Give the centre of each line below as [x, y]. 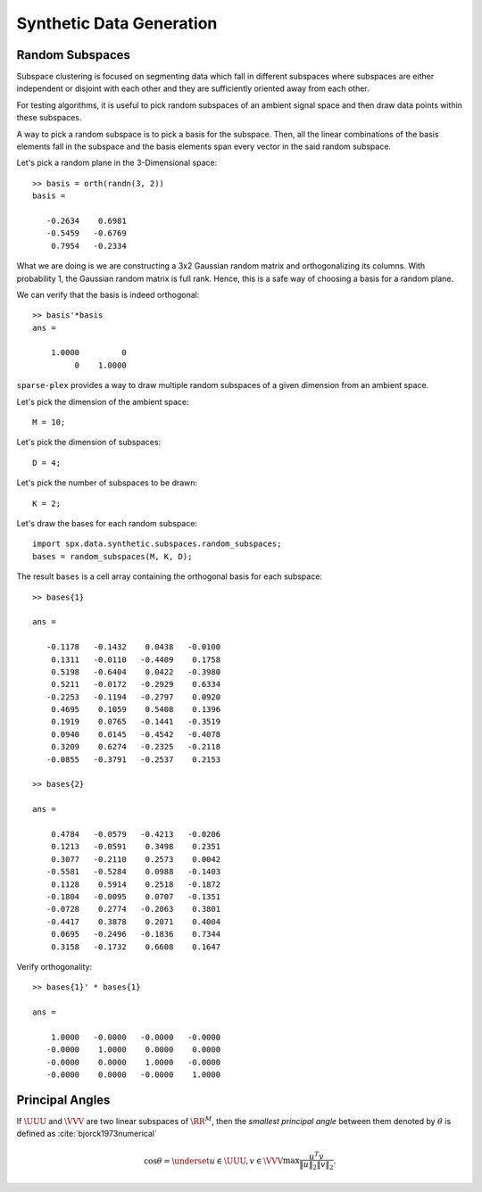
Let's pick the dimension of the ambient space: [103, 401]
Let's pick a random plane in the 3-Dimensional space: [117, 163]
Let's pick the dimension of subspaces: [89, 443]
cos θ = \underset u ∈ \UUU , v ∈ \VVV [213, 1161]
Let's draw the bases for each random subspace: [107, 523]
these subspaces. [49, 118]
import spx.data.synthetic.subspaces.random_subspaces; [157, 544]
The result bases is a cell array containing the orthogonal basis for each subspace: [170, 576]
